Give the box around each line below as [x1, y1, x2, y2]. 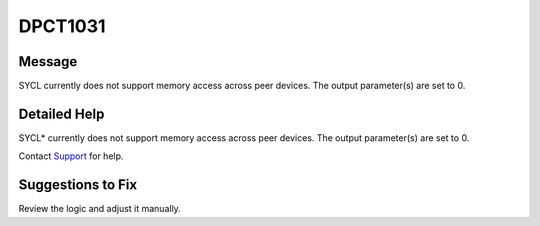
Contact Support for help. [18, 150, 124, 162]
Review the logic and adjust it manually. [18, 203, 182, 215]
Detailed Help [18, 105, 105, 122]
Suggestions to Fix [18, 176, 138, 194]
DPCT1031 [18, 15, 106, 37]
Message [18, 53, 78, 70]
